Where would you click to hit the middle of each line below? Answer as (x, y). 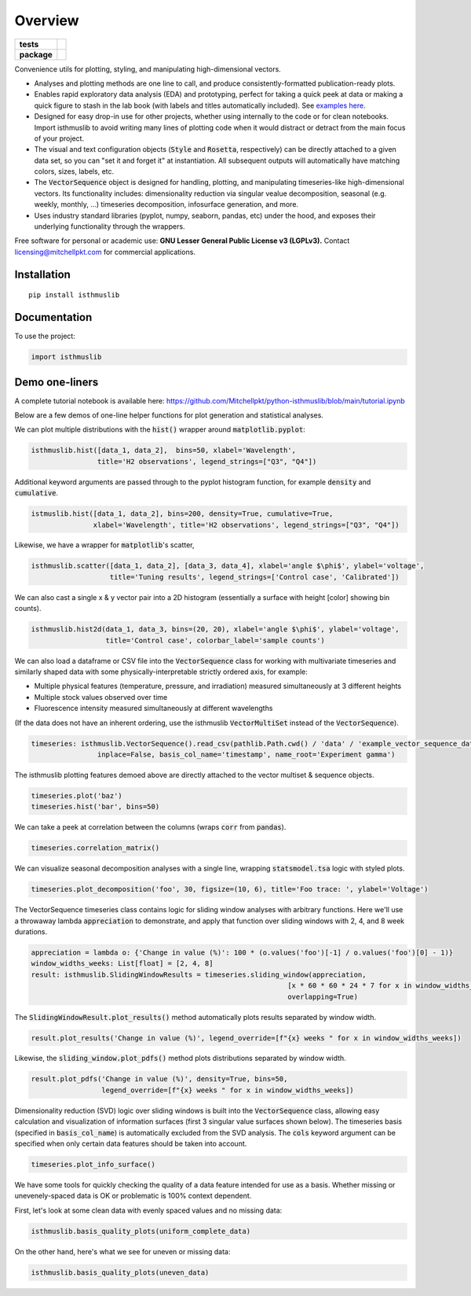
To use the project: (45, 336)
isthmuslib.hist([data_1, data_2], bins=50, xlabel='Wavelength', (164, 451)
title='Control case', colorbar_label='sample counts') (215, 640)
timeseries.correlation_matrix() (95, 848)
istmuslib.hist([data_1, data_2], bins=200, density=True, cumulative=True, (182, 514)
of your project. (59, 138)
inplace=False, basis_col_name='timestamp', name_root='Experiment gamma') (246, 754)
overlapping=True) (323, 996)
